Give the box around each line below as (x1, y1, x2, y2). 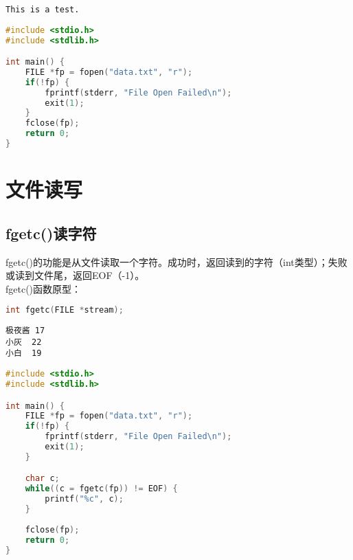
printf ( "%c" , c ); (45, 494, 124, 504)
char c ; (25, 473, 60, 484)
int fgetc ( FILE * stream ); (5, 305, 124, 315)
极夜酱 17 (5, 326, 45, 336)
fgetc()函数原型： (5, 281, 82, 295)
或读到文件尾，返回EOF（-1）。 (5, 268, 145, 282)
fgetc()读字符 (5, 222, 97, 243)
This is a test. (5, 5, 80, 14)
